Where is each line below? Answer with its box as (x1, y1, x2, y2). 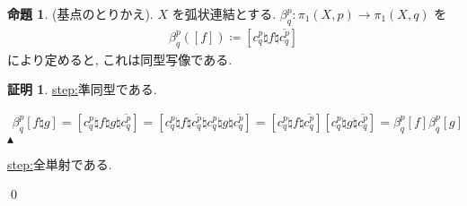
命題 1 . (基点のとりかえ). (7, 4, 154, 22)
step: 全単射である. (7, 154, 112, 173)
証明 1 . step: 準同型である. (7, 80, 157, 99)
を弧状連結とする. (172, 4, 277, 22)
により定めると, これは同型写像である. (7, 49, 233, 68)
